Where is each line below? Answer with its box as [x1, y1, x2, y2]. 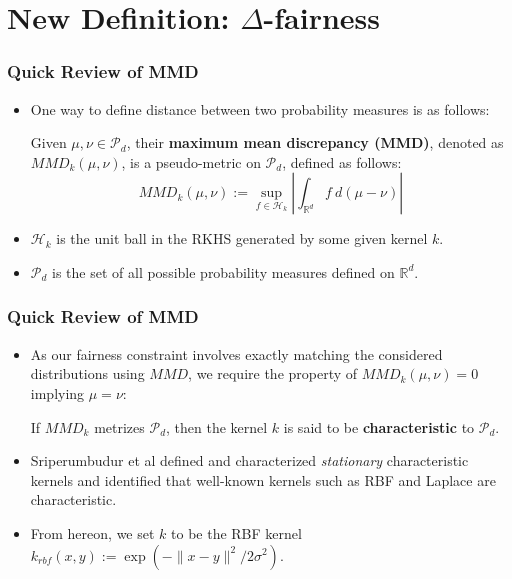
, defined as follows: [282, 151, 402, 172]
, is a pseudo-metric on [121, 151, 261, 172]
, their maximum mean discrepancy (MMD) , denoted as [126, 132, 504, 153]
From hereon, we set [30, 522, 155, 543]
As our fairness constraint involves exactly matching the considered [30, 343, 443, 364]
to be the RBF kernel [171, 522, 302, 543]
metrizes [94, 416, 145, 437]
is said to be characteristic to [283, 416, 475, 437]
